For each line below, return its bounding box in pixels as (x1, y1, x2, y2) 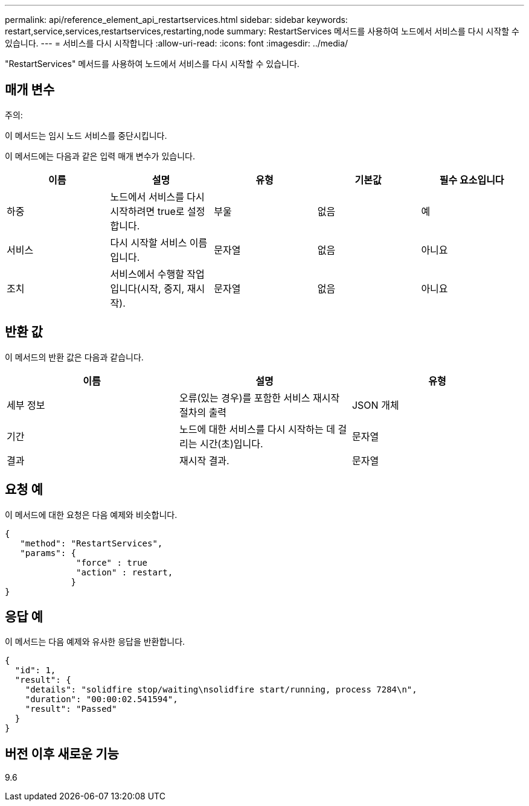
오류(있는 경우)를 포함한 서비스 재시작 (179, 391, 340, 404)
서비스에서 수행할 (110, 267, 184, 280)
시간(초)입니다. (199, 437, 263, 450)
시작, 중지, (140, 282, 185, 295)
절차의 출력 (179, 406, 227, 418)
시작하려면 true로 (110, 205, 185, 217)
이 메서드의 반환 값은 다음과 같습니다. (5, 351, 144, 362)
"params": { (20, 548, 77, 558)
